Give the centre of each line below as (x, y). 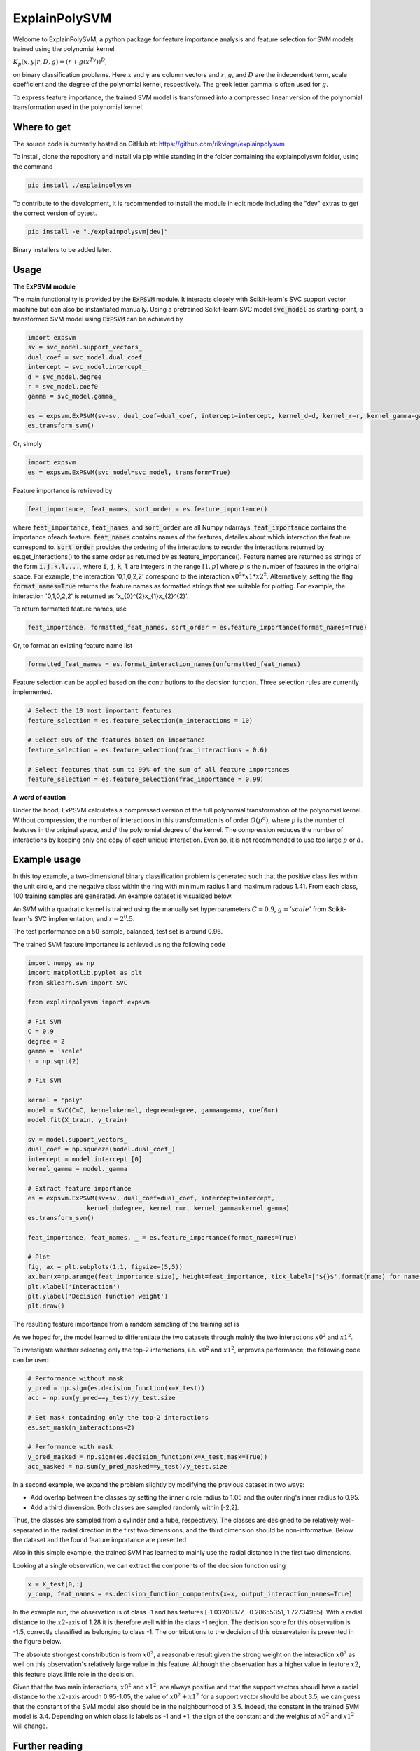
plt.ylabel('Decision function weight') (98, 1296)
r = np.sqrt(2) (54, 1061)
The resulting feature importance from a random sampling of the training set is (126, 1324)
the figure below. (37, 1642)
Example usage (47, 860)
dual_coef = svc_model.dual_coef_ (87, 357)
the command (33, 166)
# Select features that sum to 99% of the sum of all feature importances (159, 769)
